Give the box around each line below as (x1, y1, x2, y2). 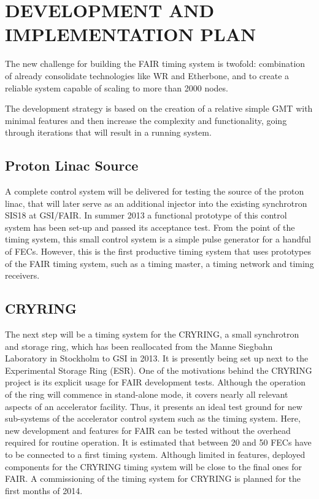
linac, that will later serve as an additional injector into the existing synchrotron (5, 196, 307, 209)
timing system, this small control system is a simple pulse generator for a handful (5, 233, 311, 246)
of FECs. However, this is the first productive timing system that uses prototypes (5, 245, 311, 258)
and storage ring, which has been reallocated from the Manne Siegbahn (5, 339, 273, 352)
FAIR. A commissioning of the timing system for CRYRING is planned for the (5, 472, 301, 485)
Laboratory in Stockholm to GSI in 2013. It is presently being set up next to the (5, 352, 309, 365)
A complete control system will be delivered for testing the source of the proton (5, 185, 304, 198)
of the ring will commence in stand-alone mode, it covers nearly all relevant (5, 388, 288, 400)
